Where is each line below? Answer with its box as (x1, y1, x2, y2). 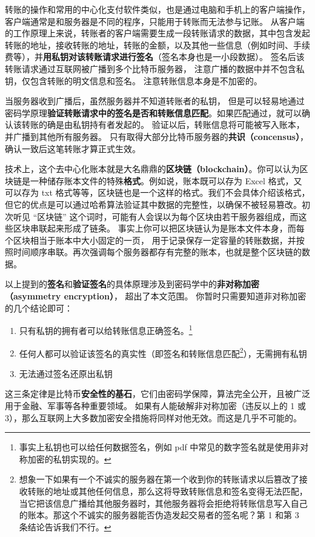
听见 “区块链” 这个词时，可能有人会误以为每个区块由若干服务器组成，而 (13, 210, 299, 222)
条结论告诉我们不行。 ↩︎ (19, 520, 111, 533)
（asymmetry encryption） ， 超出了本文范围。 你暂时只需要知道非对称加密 (5, 290, 307, 302)
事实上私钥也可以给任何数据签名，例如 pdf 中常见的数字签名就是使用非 (19, 441, 300, 453)
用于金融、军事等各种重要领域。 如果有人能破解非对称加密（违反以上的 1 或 (5, 399, 306, 412)
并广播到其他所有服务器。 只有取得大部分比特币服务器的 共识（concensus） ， (5, 130, 308, 142)
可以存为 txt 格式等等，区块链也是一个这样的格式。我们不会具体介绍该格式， (5, 186, 310, 199)
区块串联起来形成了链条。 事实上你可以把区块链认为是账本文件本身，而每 (13, 222, 305, 235)
